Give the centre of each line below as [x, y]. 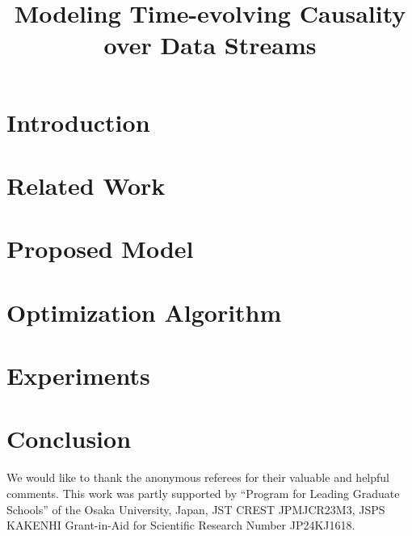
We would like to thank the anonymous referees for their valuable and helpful [198, 477]
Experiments [78, 376]
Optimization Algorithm [144, 312]
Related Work [86, 185]
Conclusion [69, 439]
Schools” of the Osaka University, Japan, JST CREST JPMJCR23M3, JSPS [196, 509]
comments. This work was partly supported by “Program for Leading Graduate [203, 493]
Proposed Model [100, 249]
